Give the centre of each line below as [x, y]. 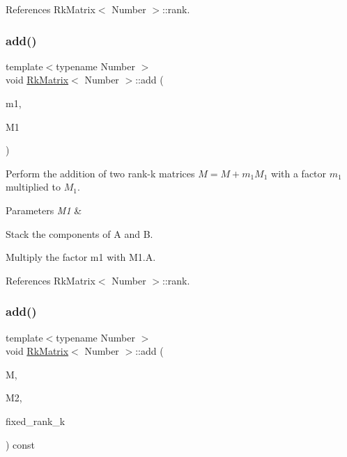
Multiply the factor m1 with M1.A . [81, 257]
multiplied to [33, 187]
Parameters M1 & [44, 210]
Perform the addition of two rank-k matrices [100, 173]
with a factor [299, 173]
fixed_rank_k [36, 420]
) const [21, 444]
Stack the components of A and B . [79, 233]
